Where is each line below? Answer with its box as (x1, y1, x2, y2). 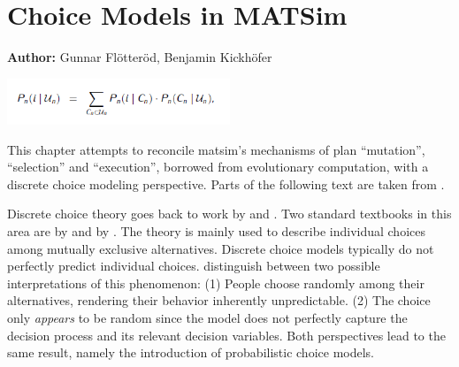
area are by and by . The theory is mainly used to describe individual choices (7, 222, 425, 241)
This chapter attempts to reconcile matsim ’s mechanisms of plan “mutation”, (7, 140, 425, 158)
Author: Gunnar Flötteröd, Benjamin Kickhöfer (7, 48, 272, 66)
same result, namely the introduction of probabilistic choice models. (7, 343, 374, 362)
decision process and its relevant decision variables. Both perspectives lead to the (7, 325, 446, 344)
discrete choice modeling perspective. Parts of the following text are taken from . (7, 174, 445, 193)
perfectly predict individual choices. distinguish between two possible (7, 256, 380, 275)
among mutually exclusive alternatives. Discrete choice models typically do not (7, 239, 434, 257)
